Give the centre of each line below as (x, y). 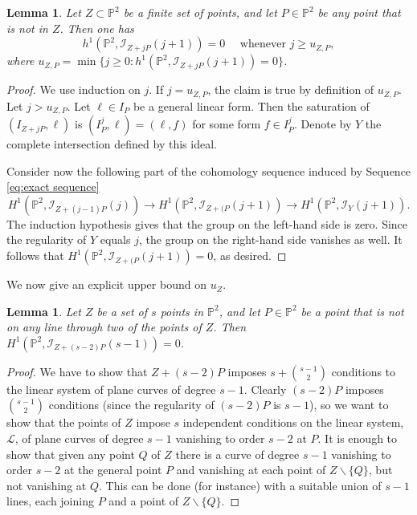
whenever (263, 45)
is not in (27, 28)
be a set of (122, 311)
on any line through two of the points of (104, 327)
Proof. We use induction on (74, 89)
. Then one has (97, 28)
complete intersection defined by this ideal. (112, 144)
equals (115, 239)
